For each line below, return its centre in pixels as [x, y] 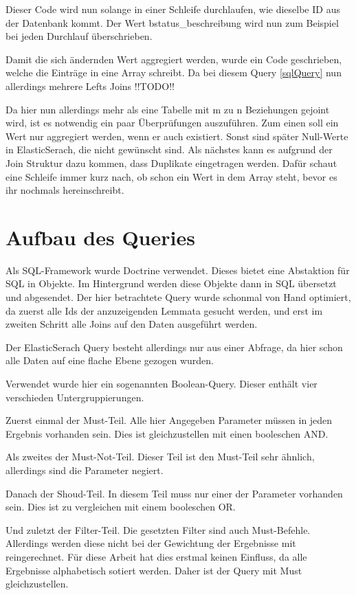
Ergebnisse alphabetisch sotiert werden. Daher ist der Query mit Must [154, 570]
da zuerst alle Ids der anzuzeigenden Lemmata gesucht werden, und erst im [164, 310]
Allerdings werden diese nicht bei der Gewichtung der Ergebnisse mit [151, 543]
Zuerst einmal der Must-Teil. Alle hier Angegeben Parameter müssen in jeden [169, 420]
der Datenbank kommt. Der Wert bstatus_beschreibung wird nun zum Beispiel [172, 22]
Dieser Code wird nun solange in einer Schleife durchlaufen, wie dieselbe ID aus [173, 9]
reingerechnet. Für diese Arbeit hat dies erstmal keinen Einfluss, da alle [156, 556]
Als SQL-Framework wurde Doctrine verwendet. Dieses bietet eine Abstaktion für [178, 270]
